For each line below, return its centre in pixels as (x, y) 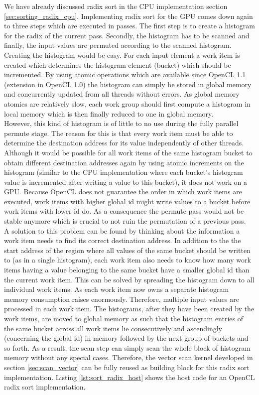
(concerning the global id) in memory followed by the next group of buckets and (126, 338)
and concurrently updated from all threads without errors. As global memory (122, 94)
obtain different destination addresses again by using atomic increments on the (124, 162)
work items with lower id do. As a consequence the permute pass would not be (124, 211)
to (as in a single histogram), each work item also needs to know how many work (128, 260)
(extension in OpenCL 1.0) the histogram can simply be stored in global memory (128, 84)
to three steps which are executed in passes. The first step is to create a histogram (130, 26)
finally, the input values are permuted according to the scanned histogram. (118, 45)
